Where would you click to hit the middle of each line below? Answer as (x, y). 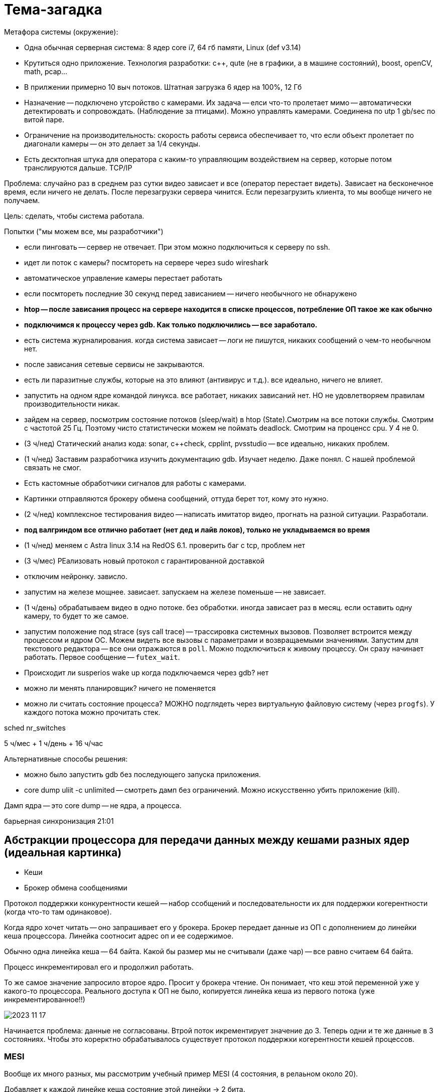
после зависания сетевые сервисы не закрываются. (114, 364)
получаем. (22, 200)
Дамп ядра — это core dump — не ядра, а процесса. (93, 805)
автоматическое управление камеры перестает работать (123, 278)
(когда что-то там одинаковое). (58, 912)
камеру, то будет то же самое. (77, 616)
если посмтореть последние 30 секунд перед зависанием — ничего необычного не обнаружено (191, 293)
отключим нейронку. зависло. (76, 576)
